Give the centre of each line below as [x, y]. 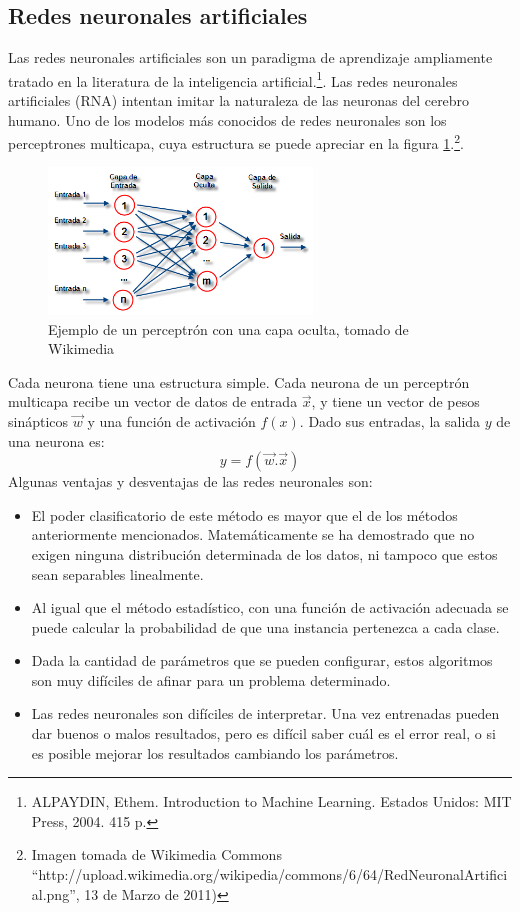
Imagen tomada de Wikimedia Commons [156, 854]
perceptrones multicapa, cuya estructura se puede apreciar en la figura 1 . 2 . [236, 141]
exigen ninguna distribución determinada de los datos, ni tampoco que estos [264, 553]
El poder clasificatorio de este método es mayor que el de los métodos [244, 514]
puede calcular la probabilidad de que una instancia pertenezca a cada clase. [265, 626]
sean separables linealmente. [117, 573]
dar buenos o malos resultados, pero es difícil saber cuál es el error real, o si [263, 733]
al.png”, [55, 893]
